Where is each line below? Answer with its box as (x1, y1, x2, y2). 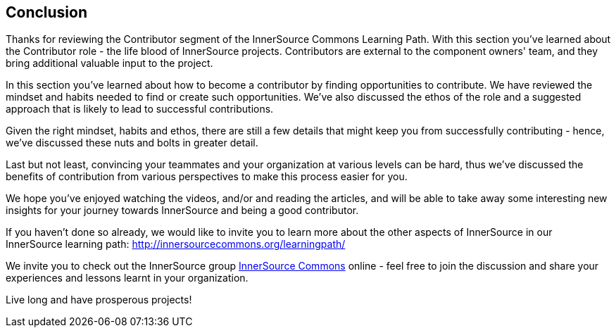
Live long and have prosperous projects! (6, 294, 192, 306)
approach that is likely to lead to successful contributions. (6, 103, 274, 115)
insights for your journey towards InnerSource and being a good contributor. (6, 204, 359, 217)
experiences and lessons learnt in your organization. (6, 272, 249, 284)
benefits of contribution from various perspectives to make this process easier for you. (6, 170, 408, 183)
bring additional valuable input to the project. (6, 57, 213, 70)
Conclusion (6, 4, 88, 21)
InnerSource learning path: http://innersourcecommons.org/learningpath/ (6, 238, 346, 251)
